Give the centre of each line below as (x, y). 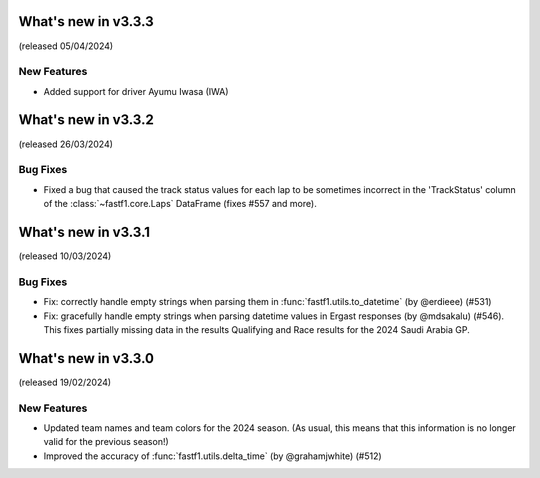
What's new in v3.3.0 (86, 358)
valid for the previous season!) (106, 442)
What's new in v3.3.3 (86, 21)
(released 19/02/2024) (65, 382)
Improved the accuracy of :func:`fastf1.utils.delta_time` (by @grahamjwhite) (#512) (212, 456)
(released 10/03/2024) (65, 256)
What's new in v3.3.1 (84, 231)
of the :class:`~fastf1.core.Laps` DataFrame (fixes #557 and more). (180, 204)
